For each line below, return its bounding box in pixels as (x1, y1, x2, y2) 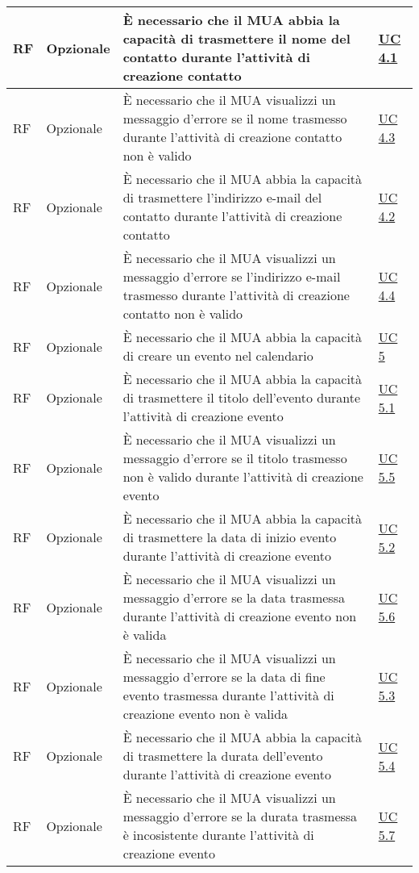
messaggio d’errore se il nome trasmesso (122, 109, 347, 127)
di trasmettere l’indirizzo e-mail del (122, 188, 322, 207)
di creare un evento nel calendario (122, 346, 313, 365)
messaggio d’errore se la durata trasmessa (122, 807, 358, 825)
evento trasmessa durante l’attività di (122, 686, 334, 704)
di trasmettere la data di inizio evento (122, 528, 337, 546)
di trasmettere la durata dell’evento (122, 746, 323, 765)
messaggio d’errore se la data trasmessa (122, 588, 345, 607)
